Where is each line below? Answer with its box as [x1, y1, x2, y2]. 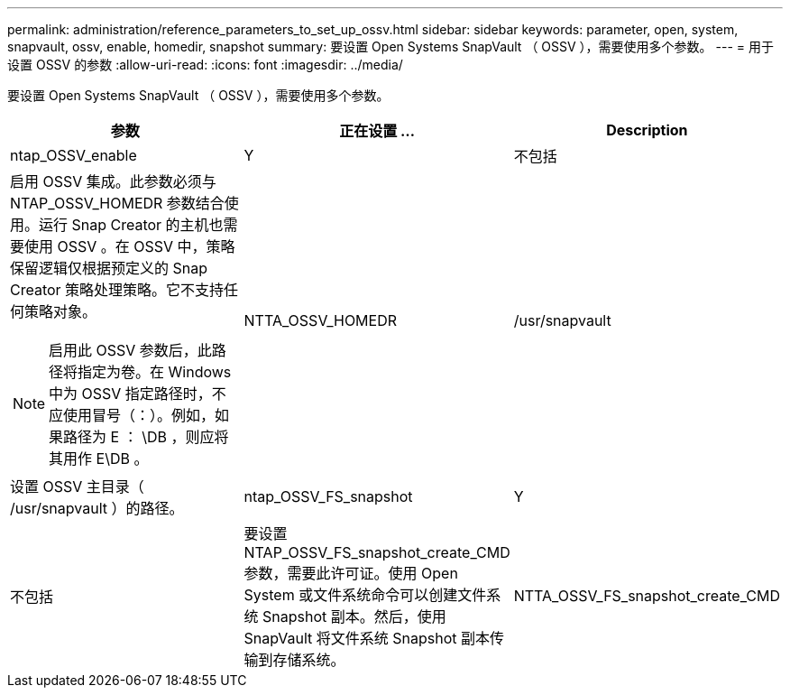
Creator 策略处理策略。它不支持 [10, 281, 225, 299]
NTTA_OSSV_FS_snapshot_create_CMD [513, 587, 780, 605]
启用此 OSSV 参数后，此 [49, 341, 212, 359]
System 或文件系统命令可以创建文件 [243, 586, 487, 604]
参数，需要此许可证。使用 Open [243, 564, 458, 582]
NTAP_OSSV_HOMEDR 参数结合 [10, 194, 225, 212]
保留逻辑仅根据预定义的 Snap [10, 259, 208, 277]
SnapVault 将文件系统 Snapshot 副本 [243, 629, 491, 647]
